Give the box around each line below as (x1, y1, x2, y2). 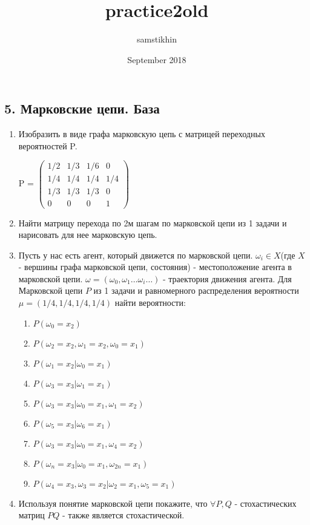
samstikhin (137, 33, 177, 46)
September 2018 (127, 53, 186, 66)
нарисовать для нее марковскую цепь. (18, 228, 157, 241)
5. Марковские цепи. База (4, 99, 160, 118)
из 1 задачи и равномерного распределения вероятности (93, 284, 299, 297)
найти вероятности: (114, 296, 186, 309)
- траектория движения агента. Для (162, 272, 292, 285)
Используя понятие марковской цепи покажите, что (18, 496, 208, 509)
